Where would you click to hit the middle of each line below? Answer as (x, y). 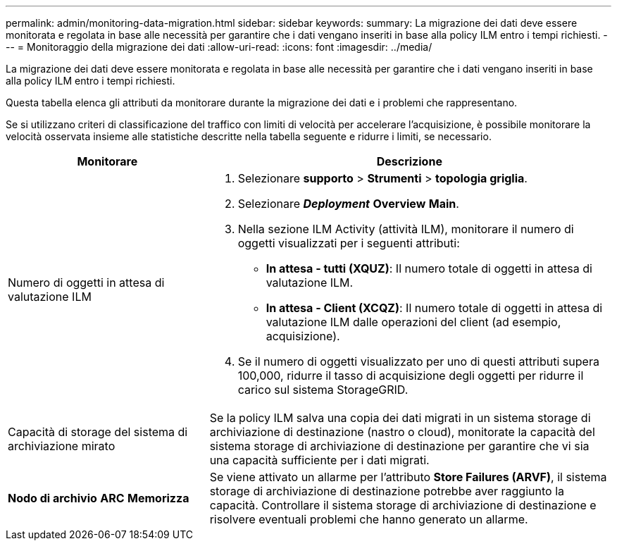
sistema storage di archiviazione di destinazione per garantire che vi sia (399, 446)
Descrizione (409, 161)
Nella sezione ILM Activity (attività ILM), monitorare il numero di (406, 229)
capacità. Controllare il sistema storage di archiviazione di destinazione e (403, 505)
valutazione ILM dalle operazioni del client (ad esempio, (413, 322)
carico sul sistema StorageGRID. (323, 390)
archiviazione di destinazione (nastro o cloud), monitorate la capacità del (402, 432)
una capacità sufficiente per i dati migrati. (319, 460)
